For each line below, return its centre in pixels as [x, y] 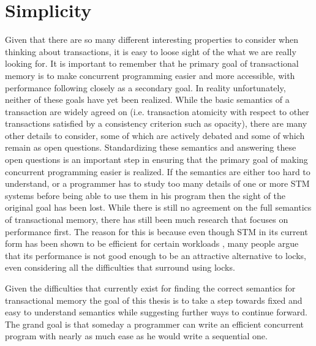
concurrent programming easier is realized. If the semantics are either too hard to [158, 171]
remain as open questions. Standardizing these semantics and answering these [151, 147]
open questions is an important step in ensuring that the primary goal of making [156, 160]
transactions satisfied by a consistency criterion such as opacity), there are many [156, 123]
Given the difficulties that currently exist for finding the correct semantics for [150, 288]
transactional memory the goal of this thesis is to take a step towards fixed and [154, 300]
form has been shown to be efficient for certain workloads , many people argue [152, 243]
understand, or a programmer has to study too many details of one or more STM [157, 183]
